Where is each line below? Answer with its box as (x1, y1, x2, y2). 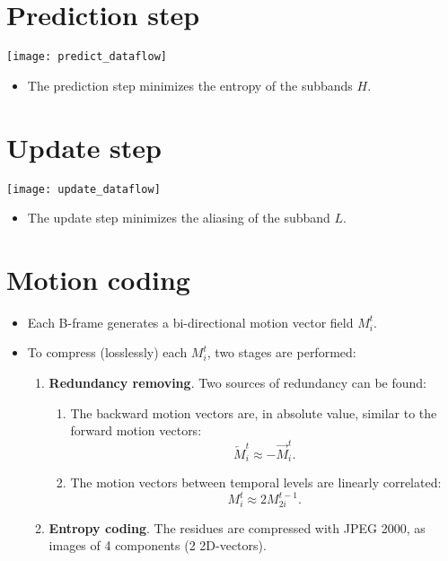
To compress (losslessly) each (27, 343, 188, 362)
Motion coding (6, 260, 190, 297)
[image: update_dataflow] (6, 182, 161, 196)
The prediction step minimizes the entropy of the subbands (27, 75, 353, 94)
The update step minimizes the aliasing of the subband (27, 208, 330, 227)
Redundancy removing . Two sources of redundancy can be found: (48, 373, 426, 392)
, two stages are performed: (206, 343, 356, 362)
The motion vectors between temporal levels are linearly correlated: (70, 473, 442, 492)
